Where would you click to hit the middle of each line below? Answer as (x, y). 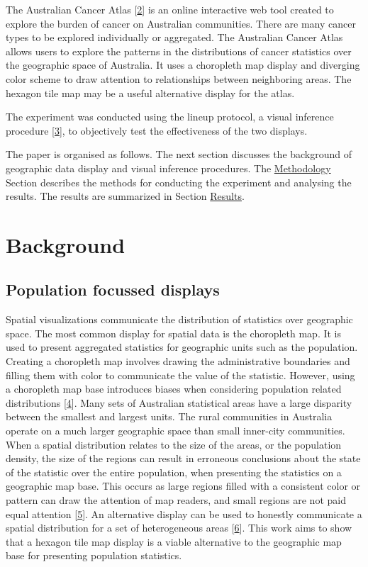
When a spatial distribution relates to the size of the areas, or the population (174, 444)
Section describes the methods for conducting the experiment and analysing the (179, 182)
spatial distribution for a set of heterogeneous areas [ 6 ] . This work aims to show (179, 528)
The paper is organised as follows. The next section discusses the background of (179, 154)
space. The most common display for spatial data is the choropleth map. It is (174, 333)
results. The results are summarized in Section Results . (125, 196)
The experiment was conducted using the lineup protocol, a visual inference (170, 117)
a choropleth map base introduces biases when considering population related (174, 389)
